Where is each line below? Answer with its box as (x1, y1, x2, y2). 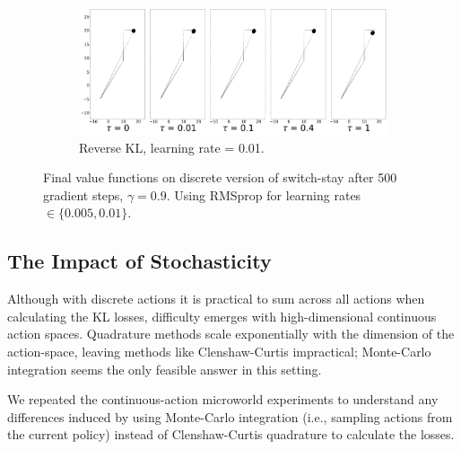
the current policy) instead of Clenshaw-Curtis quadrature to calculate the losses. (7, 425, 455, 444)
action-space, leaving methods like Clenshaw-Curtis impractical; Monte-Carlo (7, 342, 431, 361)
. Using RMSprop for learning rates (166, 185, 361, 204)
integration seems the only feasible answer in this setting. (7, 359, 322, 378)
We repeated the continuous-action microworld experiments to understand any (7, 390, 439, 409)
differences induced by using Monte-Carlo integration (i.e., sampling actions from (7, 407, 453, 426)
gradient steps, (43, 185, 124, 204)
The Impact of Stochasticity (7, 247, 272, 275)
